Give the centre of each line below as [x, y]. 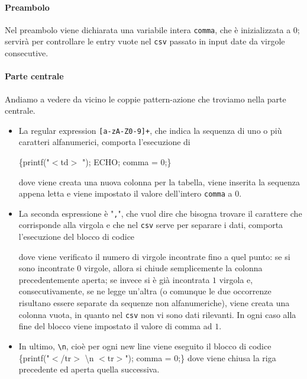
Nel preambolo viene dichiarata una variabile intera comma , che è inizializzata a [148, 29]
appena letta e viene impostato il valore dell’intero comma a [125, 193]
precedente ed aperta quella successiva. [89, 369]
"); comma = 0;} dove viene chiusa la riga [201, 357]
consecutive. [27, 53]
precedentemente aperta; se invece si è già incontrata [114, 279]
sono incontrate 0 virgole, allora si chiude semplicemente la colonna [140, 268]
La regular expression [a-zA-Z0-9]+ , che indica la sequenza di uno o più [150, 130]
